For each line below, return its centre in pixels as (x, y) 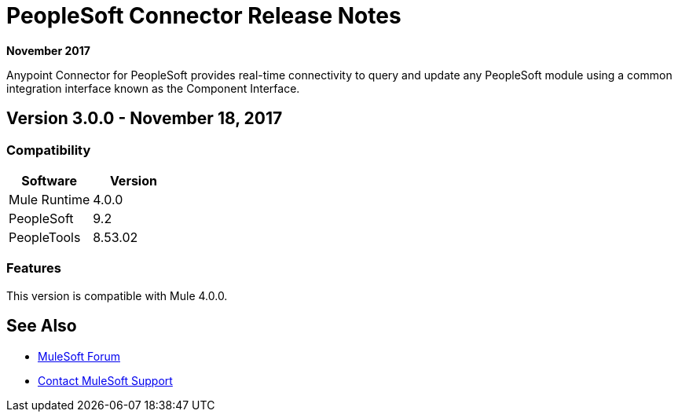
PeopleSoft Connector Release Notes (204, 16)
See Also (42, 326)
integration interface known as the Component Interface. (153, 88)
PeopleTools (45, 237)
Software (49, 180)
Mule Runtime (49, 199)
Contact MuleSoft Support (105, 380)
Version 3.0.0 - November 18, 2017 (145, 119)
